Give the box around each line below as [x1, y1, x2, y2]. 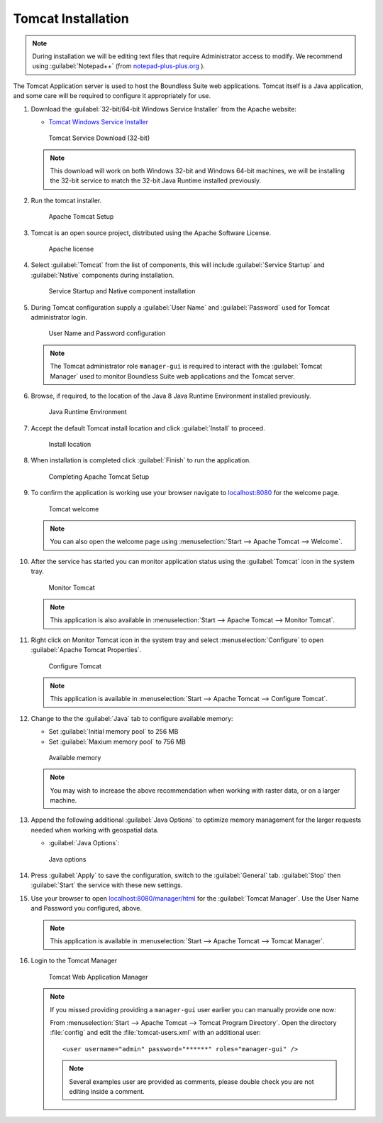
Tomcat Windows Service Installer [48, 117, 149, 126]
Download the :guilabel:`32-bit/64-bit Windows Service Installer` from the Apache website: [30, 104, 297, 113]
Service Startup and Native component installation [48, 287, 196, 295]
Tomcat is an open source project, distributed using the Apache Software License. [30, 228, 272, 237]
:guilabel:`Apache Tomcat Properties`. [30, 646, 142, 654]
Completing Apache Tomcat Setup [48, 472, 150, 481]
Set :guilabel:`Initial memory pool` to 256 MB [48, 727, 179, 736]
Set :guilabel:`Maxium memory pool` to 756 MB [48, 737, 186, 746]
